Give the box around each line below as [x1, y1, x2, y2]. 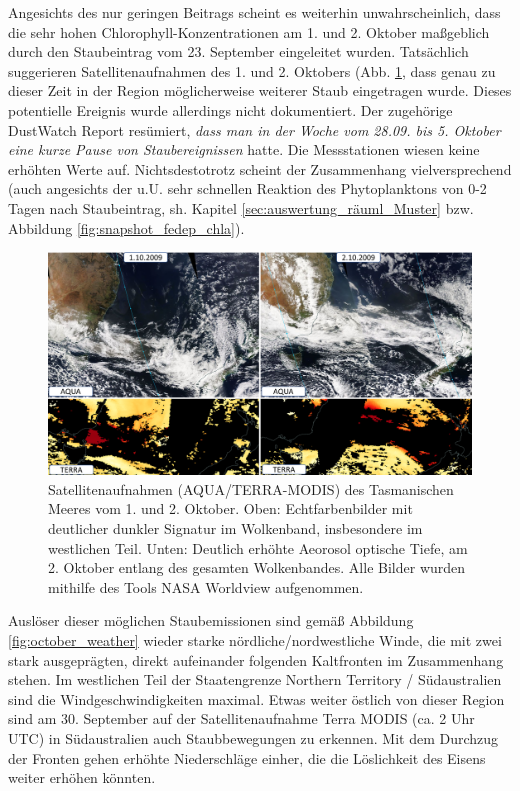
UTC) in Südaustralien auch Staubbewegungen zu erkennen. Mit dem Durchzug [8, 728, 499, 749]
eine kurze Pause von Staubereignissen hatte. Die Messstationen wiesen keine [8, 139, 480, 160]
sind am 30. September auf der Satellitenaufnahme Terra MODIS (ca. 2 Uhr [8, 708, 475, 729]
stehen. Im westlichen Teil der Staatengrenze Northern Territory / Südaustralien [8, 669, 502, 690]
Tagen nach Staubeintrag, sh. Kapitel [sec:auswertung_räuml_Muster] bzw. [8, 197, 474, 218]
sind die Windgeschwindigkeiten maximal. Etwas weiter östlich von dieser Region [8, 688, 505, 709]
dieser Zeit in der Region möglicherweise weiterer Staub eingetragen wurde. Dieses [8, 80, 512, 101]
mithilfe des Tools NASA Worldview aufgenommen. [48, 576, 364, 597]
